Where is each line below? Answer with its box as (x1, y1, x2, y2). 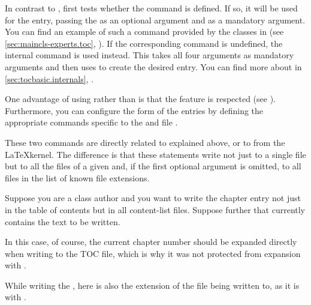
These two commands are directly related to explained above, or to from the (5, 136, 285, 148)
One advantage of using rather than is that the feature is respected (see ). (5, 92, 276, 105)
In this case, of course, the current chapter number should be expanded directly (5, 235, 297, 248)
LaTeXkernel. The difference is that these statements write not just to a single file (5, 148, 306, 160)
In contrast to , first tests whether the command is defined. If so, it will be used (5, 2, 298, 14)
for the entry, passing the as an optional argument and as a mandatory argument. (5, 13, 306, 26)
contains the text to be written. (5, 215, 120, 228)
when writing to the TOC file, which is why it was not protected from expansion (5, 247, 301, 259)
